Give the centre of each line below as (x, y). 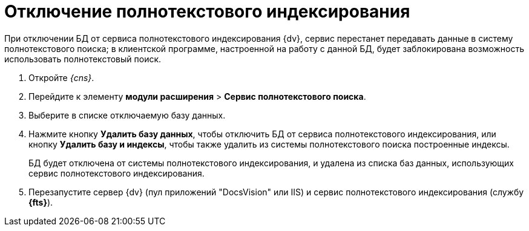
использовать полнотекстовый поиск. (83, 59)
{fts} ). (41, 202)
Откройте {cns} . (61, 77)
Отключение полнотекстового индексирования (207, 11)
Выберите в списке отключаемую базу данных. (127, 115)
